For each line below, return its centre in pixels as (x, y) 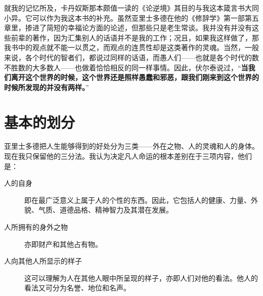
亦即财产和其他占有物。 (63, 244)
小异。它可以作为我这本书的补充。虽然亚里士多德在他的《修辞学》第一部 (124, 17)
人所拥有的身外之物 (36, 227)
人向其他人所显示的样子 (43, 261)
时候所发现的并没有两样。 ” (47, 87)
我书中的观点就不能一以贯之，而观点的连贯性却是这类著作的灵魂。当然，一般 (131, 47)
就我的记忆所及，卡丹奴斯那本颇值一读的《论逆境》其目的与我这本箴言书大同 (131, 8)
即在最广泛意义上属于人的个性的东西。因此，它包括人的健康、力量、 (138, 200)
